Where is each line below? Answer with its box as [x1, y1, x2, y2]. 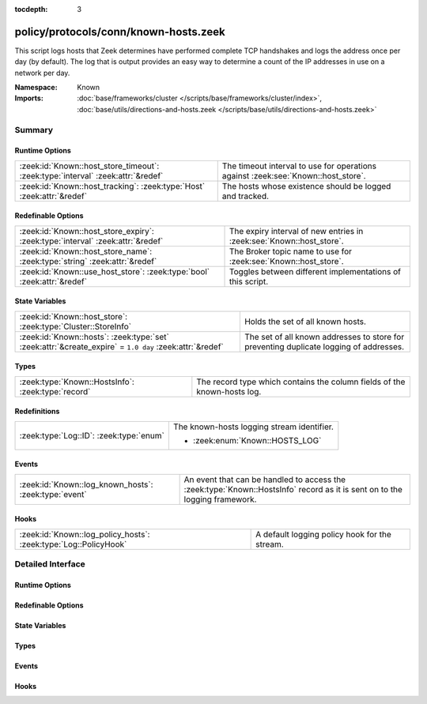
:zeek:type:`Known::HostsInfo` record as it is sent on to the [183, 484, 403, 495]
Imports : [14, 93, 43, 103]
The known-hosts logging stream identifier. [172, 421, 334, 432]
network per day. [14, 68, 70, 77]
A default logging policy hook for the [255, 529, 391, 540]
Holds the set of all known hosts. [244, 316, 367, 327]
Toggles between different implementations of [229, 265, 401, 277]
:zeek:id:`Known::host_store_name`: [19, 246, 153, 257]
